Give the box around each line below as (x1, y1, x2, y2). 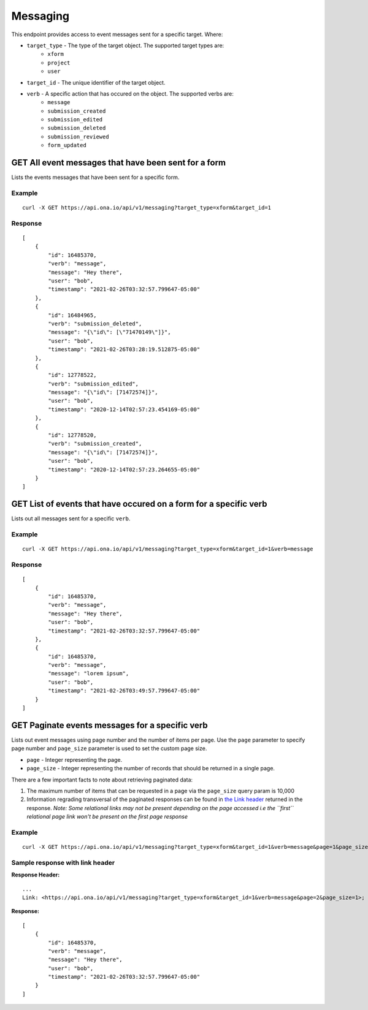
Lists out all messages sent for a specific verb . (11, 515, 131, 522)
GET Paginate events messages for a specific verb (11, 720, 208, 731)
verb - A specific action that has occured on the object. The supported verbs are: (26, 89, 234, 97)
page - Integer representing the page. (26, 756, 123, 763)
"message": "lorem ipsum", (48, 670, 129, 677)
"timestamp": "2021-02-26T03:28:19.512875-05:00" (48, 346, 201, 353)
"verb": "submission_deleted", (48, 320, 142, 327)
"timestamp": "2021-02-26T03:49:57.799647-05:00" (48, 687, 201, 694)
